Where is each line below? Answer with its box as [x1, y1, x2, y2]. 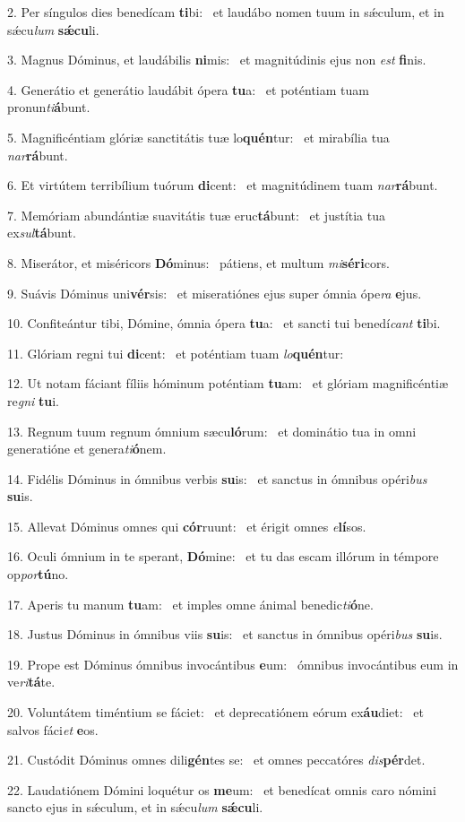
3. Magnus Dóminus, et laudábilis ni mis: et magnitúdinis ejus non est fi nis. [7, 50, 426, 69]
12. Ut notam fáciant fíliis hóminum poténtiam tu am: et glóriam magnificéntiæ [7, 374, 449, 393]
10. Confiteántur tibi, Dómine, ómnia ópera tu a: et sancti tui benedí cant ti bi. [7, 314, 441, 333]
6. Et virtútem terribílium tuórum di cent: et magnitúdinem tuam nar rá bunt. [7, 176, 438, 195]
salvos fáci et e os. [7, 720, 99, 739]
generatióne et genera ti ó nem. [7, 439, 167, 458]
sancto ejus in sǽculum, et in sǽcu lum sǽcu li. [7, 798, 263, 817]
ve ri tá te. [7, 672, 56, 691]
